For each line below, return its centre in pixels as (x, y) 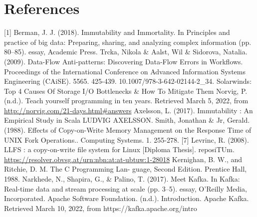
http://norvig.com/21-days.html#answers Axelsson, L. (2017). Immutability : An (128, 110)
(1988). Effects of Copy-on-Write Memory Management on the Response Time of (128, 130)
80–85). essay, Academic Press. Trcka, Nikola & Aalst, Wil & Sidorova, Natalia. (126, 52)
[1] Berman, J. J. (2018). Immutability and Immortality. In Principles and (117, 32)
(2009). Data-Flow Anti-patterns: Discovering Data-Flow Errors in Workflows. (124, 61)
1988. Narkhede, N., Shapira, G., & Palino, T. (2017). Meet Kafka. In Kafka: (122, 179)
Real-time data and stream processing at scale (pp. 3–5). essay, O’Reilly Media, (126, 188)
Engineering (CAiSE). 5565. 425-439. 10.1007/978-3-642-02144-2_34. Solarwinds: (128, 81)
